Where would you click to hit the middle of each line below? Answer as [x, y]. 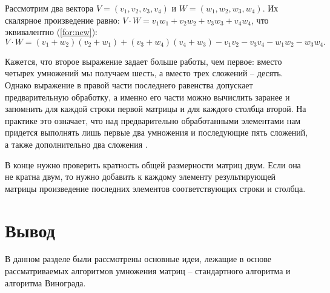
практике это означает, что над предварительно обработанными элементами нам [153, 120]
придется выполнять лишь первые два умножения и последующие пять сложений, [157, 132]
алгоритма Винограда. [45, 282]
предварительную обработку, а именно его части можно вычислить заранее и [147, 97]
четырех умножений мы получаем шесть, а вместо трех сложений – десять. [144, 73]
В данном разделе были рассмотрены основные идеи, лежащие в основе [138, 259]
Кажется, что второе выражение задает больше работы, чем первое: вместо [144, 61]
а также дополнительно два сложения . [76, 144]
